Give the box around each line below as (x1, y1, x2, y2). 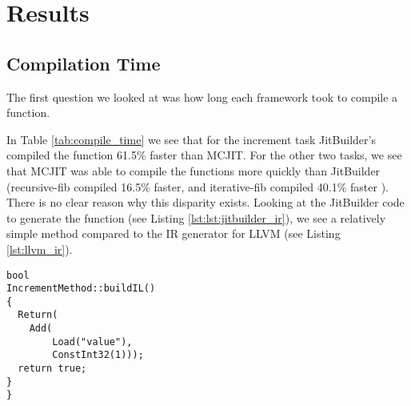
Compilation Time (6, 50, 161, 75)
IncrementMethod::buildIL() (6, 283, 156, 295)
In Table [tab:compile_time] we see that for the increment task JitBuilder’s (6, 131, 376, 147)
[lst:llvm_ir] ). (6, 240, 73, 257)
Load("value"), (52, 336, 133, 348)
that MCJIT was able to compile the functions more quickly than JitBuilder (6, 162, 381, 179)
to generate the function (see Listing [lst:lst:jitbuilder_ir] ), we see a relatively (6, 209, 386, 226)
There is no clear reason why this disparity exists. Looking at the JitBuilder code (6, 194, 405, 211)
